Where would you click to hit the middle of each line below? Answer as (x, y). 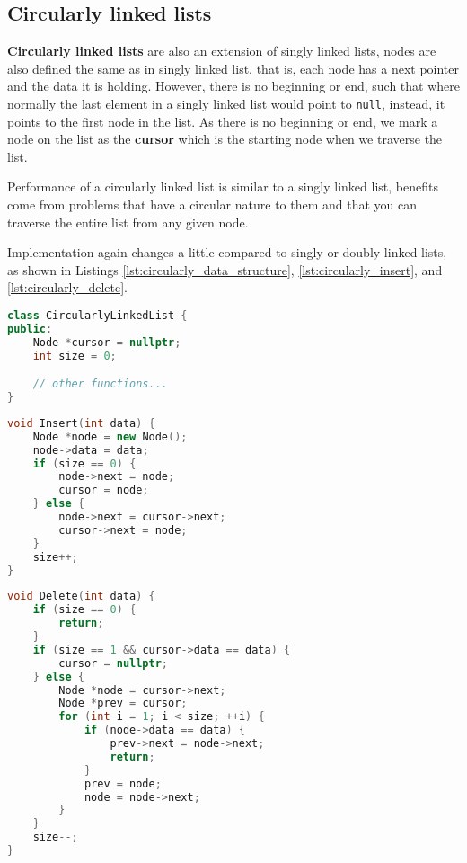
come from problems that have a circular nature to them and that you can (212, 205)
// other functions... (100, 384)
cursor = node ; (104, 490)
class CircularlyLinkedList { (97, 315)
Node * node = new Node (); (110, 436)
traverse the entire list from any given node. (128, 222)
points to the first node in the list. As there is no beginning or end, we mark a (223, 121)
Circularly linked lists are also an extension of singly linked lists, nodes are (222, 51)
